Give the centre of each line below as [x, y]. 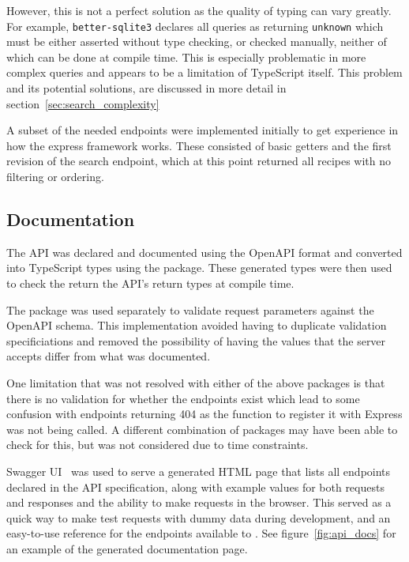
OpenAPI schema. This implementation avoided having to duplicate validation [197, 325]
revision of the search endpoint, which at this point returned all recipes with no [199, 161]
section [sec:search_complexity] [83, 103]
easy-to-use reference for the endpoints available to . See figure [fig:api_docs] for [201, 533]
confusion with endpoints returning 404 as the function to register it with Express [204, 414]
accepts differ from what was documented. [109, 356]
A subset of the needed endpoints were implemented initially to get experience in [203, 130]
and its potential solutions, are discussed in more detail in [146, 88]
